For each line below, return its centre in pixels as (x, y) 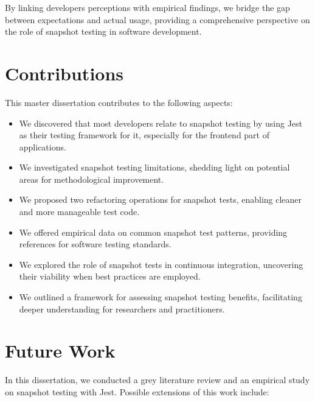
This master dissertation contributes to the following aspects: (119, 102)
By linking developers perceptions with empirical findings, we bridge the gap (147, 7)
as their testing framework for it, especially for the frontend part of (144, 135)
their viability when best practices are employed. (110, 276)
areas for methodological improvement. (92, 179)
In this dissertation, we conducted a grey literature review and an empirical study (157, 380)
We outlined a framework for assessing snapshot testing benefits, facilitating (161, 297)
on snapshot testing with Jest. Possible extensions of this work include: (137, 391)
